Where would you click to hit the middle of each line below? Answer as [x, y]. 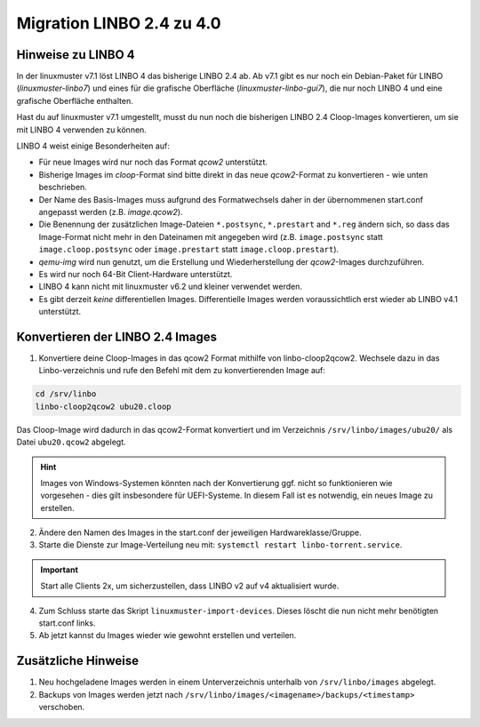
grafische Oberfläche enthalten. [75, 100]
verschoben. [62, 707]
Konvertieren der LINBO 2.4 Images [117, 336]
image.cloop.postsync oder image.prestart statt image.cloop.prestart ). [189, 250]
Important [60, 570]
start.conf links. [67, 623]
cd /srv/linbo [66, 394]
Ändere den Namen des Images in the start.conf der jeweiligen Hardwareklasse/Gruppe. [200, 532]
